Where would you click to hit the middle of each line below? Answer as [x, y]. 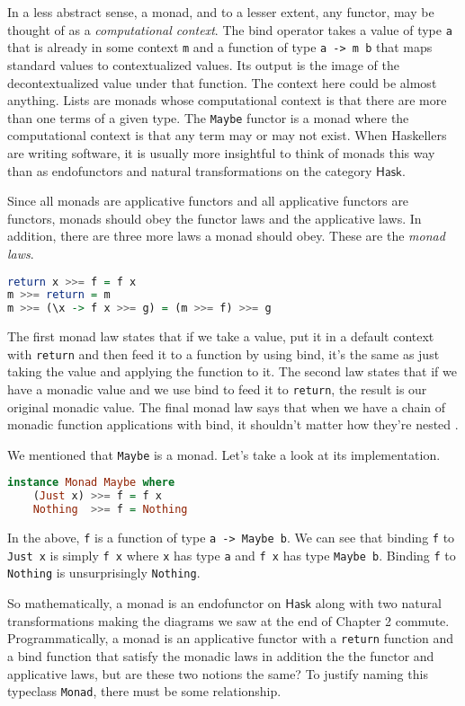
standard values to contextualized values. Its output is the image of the [203, 64]
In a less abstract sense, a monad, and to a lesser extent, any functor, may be [221, 12]
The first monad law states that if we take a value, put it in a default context [221, 336]
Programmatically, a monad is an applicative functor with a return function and [231, 638]
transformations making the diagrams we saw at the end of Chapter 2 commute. [228, 620]
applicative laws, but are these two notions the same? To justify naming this [218, 673]
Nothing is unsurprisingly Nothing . [104, 573]
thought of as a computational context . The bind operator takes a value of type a [230, 29]
